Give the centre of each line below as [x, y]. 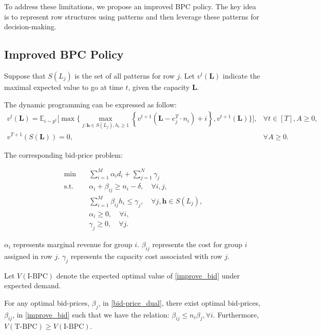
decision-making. [30, 26]
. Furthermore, [236, 314]
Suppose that [25, 75]
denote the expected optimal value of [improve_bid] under [148, 275]
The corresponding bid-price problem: [63, 154]
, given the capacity [159, 87]
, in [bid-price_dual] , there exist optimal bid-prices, [179, 302]
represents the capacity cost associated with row [146, 256]
